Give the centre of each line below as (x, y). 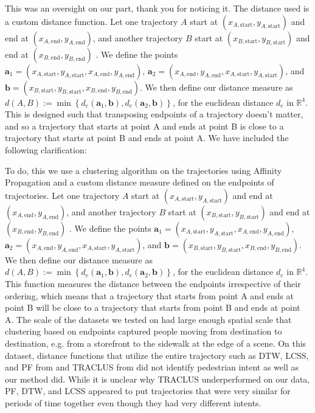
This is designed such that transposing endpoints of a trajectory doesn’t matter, (154, 114)
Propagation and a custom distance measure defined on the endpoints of (140, 182)
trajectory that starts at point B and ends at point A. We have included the (147, 138)
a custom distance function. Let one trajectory (92, 21)
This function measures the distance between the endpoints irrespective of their (153, 283)
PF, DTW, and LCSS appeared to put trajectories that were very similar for (148, 391)
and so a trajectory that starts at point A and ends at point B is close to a (144, 126)
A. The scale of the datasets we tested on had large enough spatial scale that (148, 319)
